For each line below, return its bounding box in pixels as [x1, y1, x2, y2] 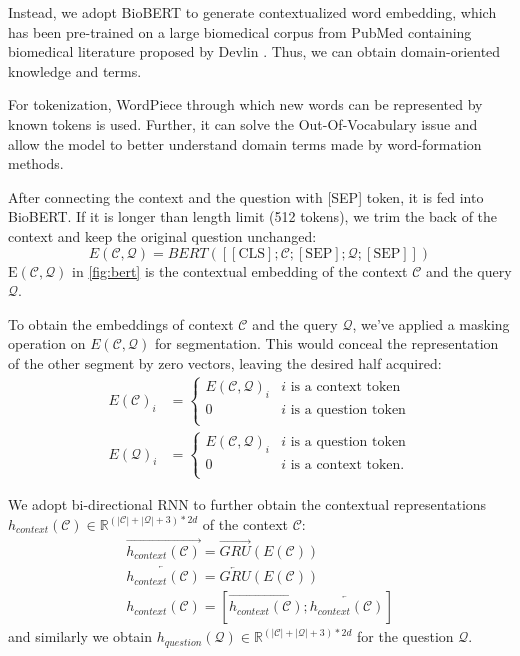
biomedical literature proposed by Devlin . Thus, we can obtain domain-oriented [8, 41, 501, 62]
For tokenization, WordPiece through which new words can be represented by [8, 94, 483, 115]
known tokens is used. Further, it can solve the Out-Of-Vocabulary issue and [8, 113, 478, 134]
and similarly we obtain [8, 626, 153, 647]
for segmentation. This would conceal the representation [155, 333, 499, 354]
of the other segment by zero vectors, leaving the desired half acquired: [8, 352, 442, 373]
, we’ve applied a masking [352, 313, 510, 334]
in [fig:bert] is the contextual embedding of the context [72, 260, 408, 281]
